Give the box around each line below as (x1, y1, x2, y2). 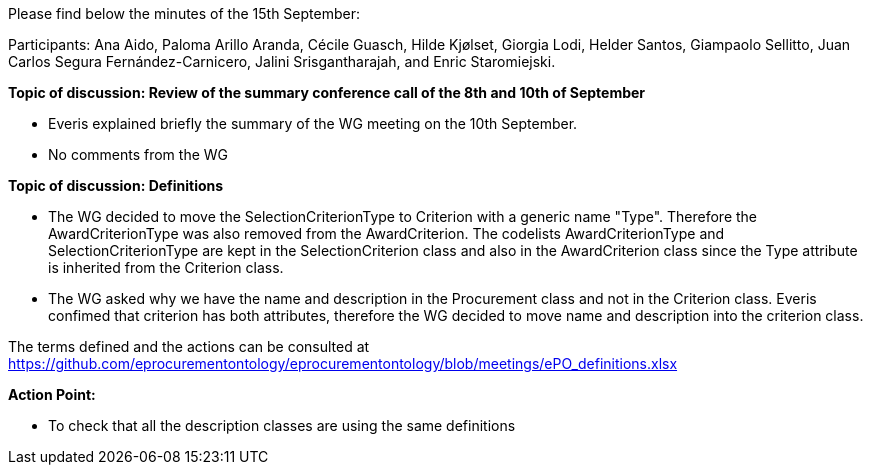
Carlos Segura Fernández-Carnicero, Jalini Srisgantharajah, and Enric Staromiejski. (8, 53, 556, 70)
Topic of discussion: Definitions (8, 177, 224, 194)
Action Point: (8, 386, 96, 403)
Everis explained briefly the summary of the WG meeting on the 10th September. (48, 115, 578, 132)
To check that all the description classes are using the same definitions (48, 417, 516, 434)
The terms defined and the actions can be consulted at (8, 338, 370, 355)
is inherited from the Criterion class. (48, 259, 284, 276)
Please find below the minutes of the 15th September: (8, 5, 360, 22)
